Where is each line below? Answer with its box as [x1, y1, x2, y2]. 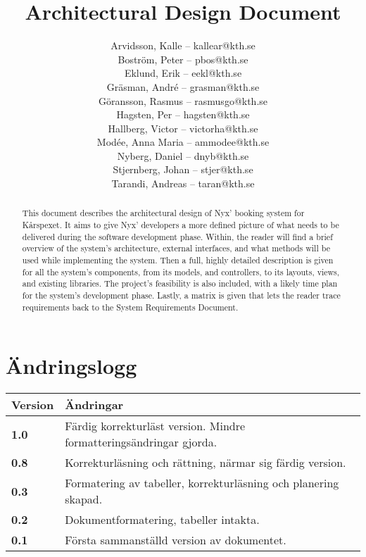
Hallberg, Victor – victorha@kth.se [108, 120, 258, 135]
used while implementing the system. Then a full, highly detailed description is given [22, 254, 334, 266]
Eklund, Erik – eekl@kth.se [124, 65, 242, 80]
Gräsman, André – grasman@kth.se [106, 79, 260, 94]
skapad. [65, 491, 103, 508]
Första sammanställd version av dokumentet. [65, 532, 286, 549]
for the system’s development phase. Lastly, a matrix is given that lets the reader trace [22, 289, 341, 301]
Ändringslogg [6, 351, 137, 380]
